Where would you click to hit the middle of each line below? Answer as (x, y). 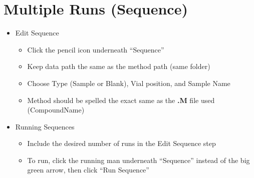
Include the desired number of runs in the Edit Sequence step (121, 143)
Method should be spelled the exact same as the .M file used (121, 100)
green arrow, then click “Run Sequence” (88, 170)
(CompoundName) (56, 110)
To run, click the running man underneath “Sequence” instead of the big (139, 160)
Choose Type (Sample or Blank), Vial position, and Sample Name (129, 83)
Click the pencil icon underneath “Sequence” (96, 49)
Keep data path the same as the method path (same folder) (119, 66)
